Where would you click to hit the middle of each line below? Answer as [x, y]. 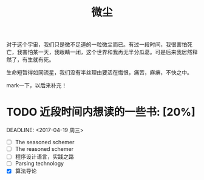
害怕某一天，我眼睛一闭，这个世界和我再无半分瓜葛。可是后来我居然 [107, 52]
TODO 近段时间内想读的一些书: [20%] [101, 112]
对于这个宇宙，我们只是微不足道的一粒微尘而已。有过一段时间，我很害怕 [97, 45]
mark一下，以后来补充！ [37, 85]
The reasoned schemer [44, 149]
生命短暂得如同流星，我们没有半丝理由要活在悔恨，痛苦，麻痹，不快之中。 [99, 73]
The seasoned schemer [45, 142]
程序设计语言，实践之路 [44, 157]
